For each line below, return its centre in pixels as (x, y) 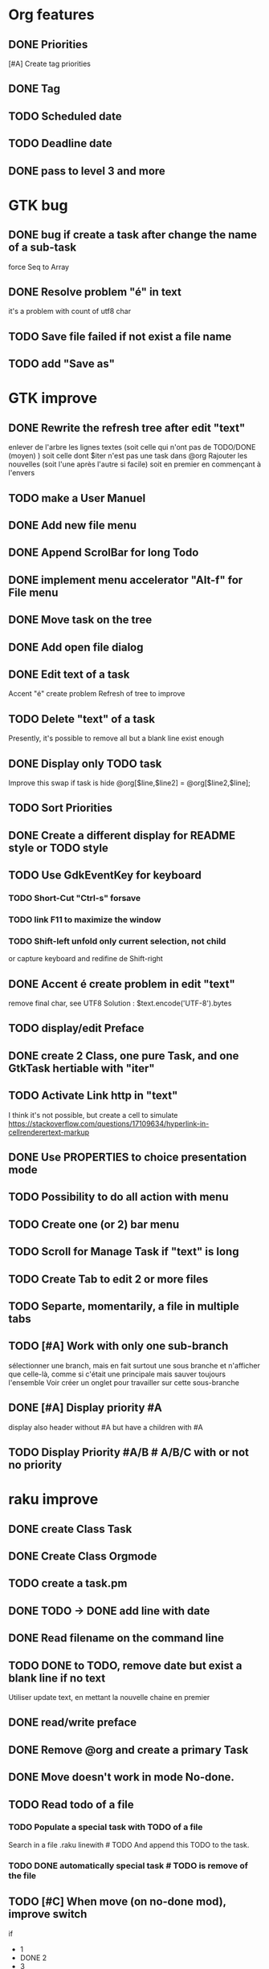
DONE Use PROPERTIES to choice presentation (128, 1158)
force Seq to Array (39, 267)
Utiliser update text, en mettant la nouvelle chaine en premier (109, 1697)
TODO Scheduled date (65, 116)
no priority (35, 1465)
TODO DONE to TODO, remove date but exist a (125, 1665)
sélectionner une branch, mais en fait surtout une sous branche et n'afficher (134, 1365)
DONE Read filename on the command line (116, 1639)
